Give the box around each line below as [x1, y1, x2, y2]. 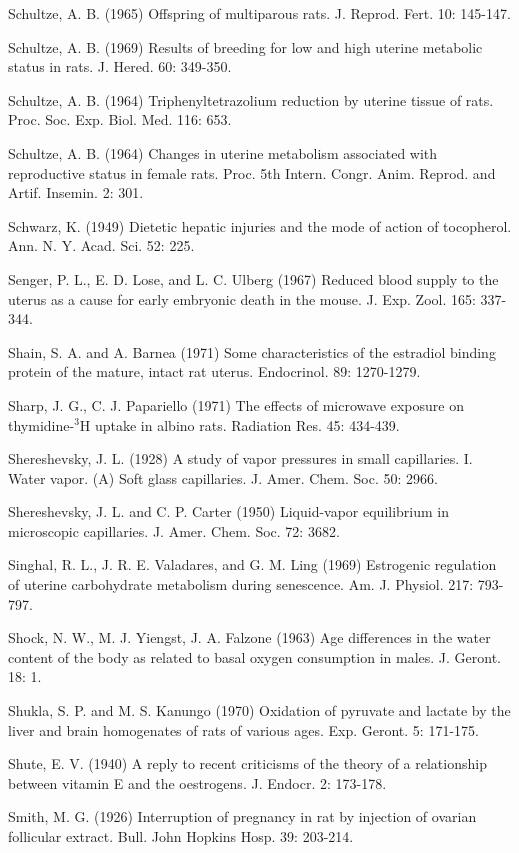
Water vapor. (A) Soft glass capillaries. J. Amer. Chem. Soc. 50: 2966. [8, 467, 438, 488]
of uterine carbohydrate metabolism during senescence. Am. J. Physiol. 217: [8, 574, 474, 595]
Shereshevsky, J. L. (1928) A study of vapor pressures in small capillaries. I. [8, 448, 473, 469]
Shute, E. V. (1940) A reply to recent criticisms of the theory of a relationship [8, 753, 487, 774]
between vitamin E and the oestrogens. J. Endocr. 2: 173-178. [8, 772, 387, 793]
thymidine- [8, 414, 75, 435]
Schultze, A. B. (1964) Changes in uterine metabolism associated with [8, 142, 438, 163]
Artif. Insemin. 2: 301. [8, 182, 144, 203]
